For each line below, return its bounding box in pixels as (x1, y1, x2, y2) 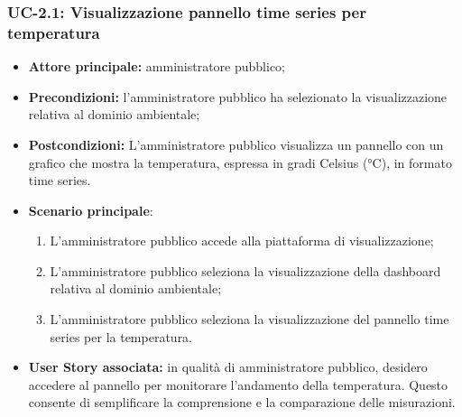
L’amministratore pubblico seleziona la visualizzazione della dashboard (50, 261, 441, 280)
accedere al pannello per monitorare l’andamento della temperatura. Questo (28, 375, 448, 394)
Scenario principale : (28, 200, 153, 219)
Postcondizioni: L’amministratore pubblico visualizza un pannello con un (28, 134, 444, 153)
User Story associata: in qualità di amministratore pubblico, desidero (28, 357, 428, 376)
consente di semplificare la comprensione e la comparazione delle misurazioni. (28, 393, 456, 412)
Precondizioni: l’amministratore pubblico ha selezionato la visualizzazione (28, 87, 448, 106)
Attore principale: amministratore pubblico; (28, 57, 285, 76)
